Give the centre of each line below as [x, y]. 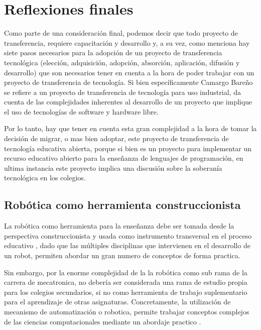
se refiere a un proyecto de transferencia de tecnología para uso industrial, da [122, 92]
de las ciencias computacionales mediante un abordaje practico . [103, 321]
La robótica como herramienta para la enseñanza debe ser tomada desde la [119, 226]
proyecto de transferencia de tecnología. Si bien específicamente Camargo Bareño [128, 82]
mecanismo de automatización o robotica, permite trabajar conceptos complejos [127, 311]
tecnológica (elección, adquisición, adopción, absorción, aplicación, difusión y [122, 62]
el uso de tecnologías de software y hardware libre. [81, 111]
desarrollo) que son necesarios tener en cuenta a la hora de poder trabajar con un [129, 72]
